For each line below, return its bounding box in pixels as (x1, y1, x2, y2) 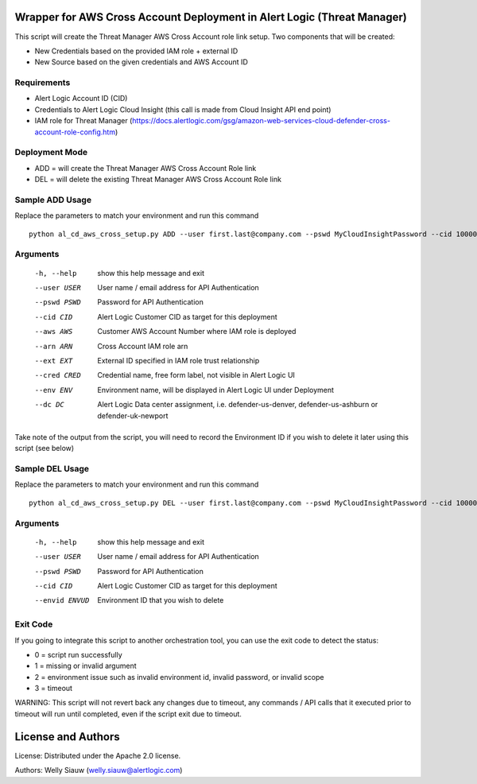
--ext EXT (34, 356, 73, 365)
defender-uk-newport (97, 410, 169, 421)
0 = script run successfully (34, 650, 122, 659)
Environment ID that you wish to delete (97, 596, 224, 605)
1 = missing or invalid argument (34, 661, 137, 671)
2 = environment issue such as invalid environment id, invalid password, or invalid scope (34, 672, 324, 681)
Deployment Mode (14, 147, 87, 158)
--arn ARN (34, 342, 73, 351)
